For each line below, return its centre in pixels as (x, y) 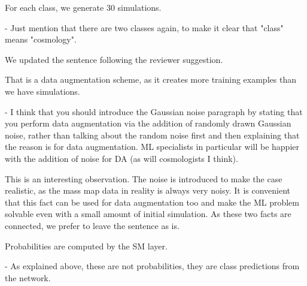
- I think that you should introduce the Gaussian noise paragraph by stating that (154, 111)
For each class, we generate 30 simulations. (83, 7)
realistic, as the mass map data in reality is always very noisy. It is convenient (148, 190)
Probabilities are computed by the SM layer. (86, 246)
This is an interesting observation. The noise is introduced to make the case (144, 178)
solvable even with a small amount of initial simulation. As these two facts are (148, 214)
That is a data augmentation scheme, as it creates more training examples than (151, 79)
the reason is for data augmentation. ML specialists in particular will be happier (152, 147)
